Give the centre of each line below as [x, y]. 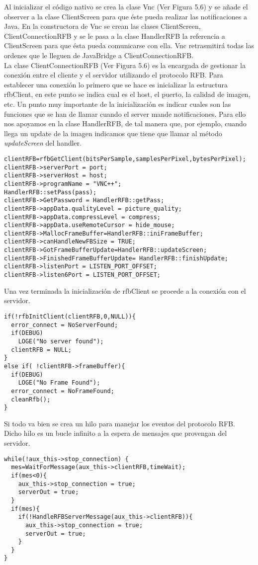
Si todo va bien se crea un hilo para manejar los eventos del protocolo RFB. [120, 423]
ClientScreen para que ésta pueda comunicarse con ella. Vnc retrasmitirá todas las [129, 45]
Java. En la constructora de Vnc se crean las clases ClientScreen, [102, 26]
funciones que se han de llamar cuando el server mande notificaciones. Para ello [125, 114]
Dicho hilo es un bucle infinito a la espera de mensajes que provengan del [116, 433]
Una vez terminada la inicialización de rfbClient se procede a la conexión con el [125, 290]
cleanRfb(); [31, 399]
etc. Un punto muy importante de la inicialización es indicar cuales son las [118, 104]
